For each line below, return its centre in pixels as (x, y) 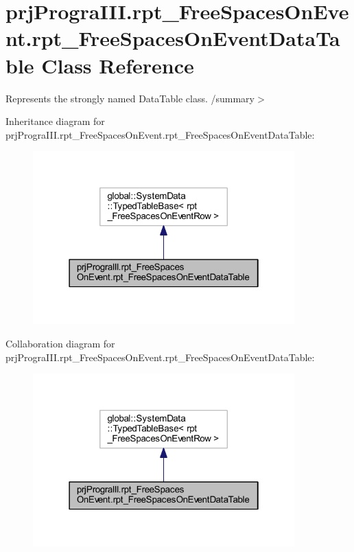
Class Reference (118, 65)
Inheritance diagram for (55, 121)
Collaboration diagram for (60, 343)
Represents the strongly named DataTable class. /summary (130, 98)
